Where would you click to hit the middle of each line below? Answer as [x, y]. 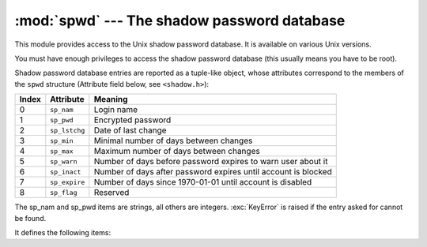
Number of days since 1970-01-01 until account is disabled [203, 182]
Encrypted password [132, 120]
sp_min [62, 141]
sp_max [62, 151]
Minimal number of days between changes [173, 140]
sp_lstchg [68, 130]
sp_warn [64, 161]
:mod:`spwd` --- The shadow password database [180, 21]
